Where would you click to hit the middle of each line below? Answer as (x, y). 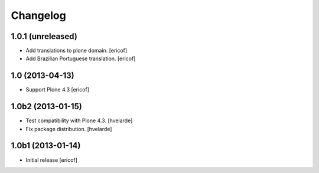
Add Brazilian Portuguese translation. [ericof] (81, 58)
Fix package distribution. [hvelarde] (69, 129)
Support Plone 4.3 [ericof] (58, 90)
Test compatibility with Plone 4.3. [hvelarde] (79, 120)
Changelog (38, 15)
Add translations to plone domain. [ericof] (77, 51)
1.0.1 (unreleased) (44, 36)
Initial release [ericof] (52, 160)
